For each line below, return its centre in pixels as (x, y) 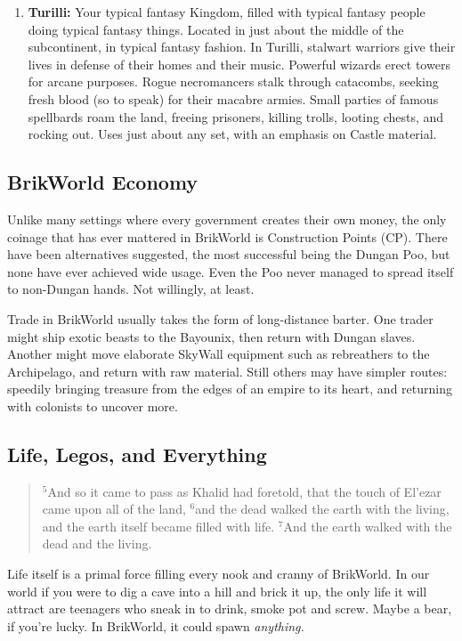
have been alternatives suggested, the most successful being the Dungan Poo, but (229, 254)
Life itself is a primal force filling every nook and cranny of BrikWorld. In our (219, 574)
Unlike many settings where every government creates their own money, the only (227, 219)
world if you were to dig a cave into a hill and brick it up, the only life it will (217, 591)
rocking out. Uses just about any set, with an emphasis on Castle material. (232, 134)
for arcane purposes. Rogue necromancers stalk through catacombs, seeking (233, 81)
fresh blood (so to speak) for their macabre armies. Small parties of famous (233, 98)
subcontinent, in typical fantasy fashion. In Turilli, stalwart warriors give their (242, 47)
